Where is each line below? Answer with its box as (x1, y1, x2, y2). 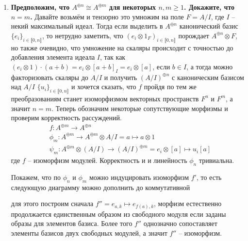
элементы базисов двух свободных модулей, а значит (11, 227, 167, 238)
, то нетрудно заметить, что (42, 30, 123, 40)
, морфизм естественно (154, 198, 222, 209)
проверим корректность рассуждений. (11, 112, 122, 123)
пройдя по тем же (144, 81, 197, 92)
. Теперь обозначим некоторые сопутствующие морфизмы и (51, 103, 228, 113)
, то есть (196, 172, 222, 182)
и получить (104, 72, 137, 82)
